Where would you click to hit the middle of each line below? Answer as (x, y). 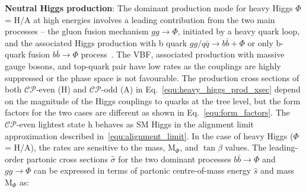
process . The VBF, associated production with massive (183, 54)
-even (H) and (61, 89)
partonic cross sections (67, 159)
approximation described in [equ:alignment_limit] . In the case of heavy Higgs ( (149, 135)
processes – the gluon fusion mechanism (77, 31)
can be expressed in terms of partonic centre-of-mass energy (143, 170)
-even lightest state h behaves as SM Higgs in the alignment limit (135, 124)
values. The (246, 147)
